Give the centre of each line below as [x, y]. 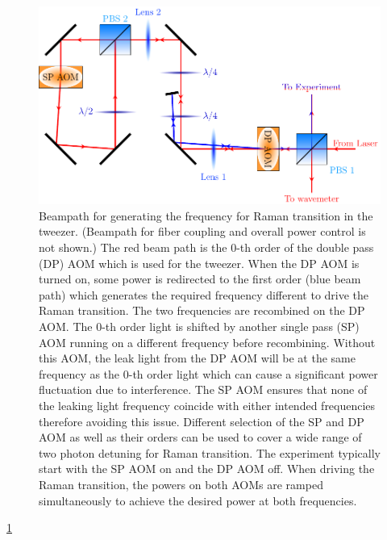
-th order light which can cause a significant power [253, 373]
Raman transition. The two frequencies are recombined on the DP [202, 310]
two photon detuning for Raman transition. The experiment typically [210, 452]
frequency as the [79, 373]
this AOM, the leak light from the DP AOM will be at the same [197, 358]
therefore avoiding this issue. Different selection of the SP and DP [202, 421]
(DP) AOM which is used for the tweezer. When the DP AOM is [199, 263]
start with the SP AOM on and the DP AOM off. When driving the [207, 469]
